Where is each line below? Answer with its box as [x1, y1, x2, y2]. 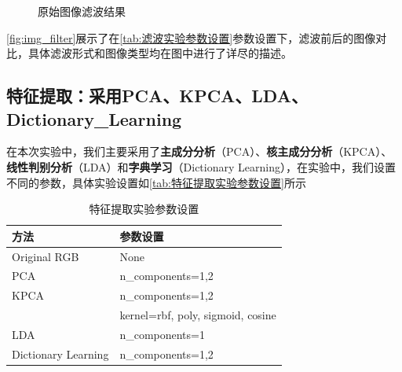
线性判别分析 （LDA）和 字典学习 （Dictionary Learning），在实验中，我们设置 [6, 158, 396, 175]
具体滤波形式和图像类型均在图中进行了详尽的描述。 [27, 45, 292, 61]
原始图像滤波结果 [38, 3, 126, 19]
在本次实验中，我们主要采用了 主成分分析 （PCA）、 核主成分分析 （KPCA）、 [6, 143, 393, 160]
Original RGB [12, 248, 79, 264]
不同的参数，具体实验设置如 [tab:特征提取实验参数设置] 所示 [6, 174, 306, 190]
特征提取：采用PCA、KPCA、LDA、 [6, 83, 308, 108]
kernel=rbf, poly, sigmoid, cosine [119, 307, 276, 323]
